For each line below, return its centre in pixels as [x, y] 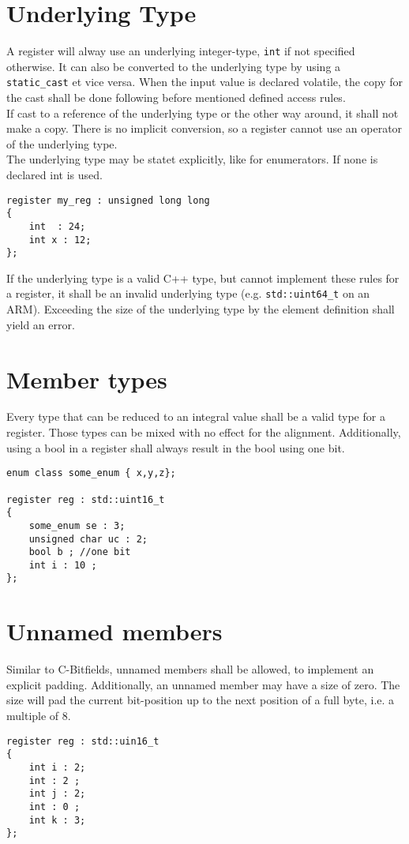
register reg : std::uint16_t [86, 499]
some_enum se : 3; [77, 525]
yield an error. [41, 324]
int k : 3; [57, 820]
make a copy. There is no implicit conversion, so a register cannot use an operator [204, 128]
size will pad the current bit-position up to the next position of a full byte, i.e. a [201, 700]
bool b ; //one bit [80, 552]
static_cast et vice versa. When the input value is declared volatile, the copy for [205, 82]
